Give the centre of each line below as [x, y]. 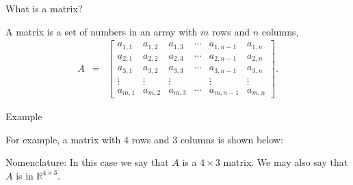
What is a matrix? [44, 8]
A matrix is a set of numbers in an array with [102, 31]
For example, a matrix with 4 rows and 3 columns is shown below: [144, 139]
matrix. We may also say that [286, 162]
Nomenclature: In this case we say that [87, 162]
